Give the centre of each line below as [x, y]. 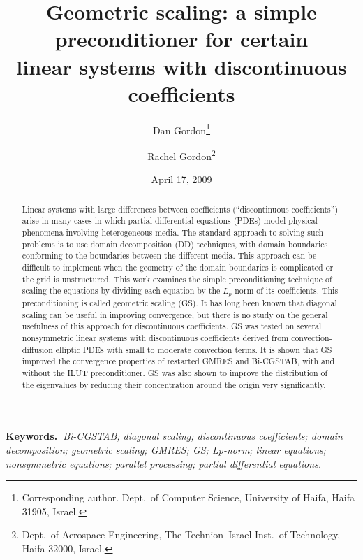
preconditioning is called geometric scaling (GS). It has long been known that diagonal [179, 303]
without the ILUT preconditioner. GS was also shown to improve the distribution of [175, 373]
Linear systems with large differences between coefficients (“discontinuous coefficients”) [180, 209]
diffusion [37, 349]
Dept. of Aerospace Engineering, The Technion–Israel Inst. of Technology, [181, 534]
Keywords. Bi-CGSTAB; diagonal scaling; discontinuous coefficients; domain [174, 436]
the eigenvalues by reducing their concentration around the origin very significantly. [174, 384]
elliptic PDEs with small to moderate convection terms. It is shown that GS [194, 349]
